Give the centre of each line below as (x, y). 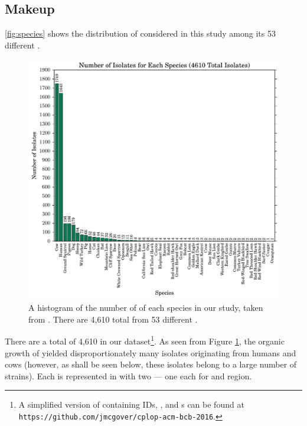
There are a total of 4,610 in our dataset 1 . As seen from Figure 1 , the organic (145, 340)
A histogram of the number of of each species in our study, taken (146, 308)
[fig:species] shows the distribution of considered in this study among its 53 (140, 33)
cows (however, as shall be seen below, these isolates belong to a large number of (151, 364)
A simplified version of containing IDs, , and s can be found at (131, 404)
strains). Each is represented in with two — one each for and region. (128, 375)
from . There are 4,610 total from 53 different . (113, 319)
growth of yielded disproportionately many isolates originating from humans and (151, 352)
